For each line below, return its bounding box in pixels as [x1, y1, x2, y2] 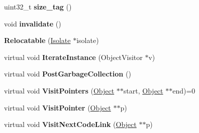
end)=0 [172, 85, 195, 95]
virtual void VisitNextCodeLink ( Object [4, 119, 137, 129]
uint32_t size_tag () [4, 1, 72, 11]
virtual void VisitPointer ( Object [4, 102, 111, 112]
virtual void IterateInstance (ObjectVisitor [4, 51, 143, 62]
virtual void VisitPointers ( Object [4, 85, 115, 95]
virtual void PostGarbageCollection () [4, 68, 131, 79]
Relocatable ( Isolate [4, 35, 71, 45]
